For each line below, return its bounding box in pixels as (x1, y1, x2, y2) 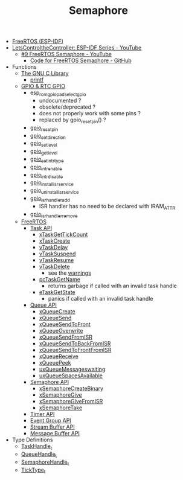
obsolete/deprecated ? (39, 103, 95, 110)
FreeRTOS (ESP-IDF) (11, 37, 63, 45)
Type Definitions (11, 436, 53, 444)
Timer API (30, 411, 55, 418)
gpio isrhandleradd (30, 194, 71, 203)
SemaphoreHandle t (21, 458, 69, 467)
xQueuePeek (39, 359, 71, 366)
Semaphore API (30, 379, 69, 386)
